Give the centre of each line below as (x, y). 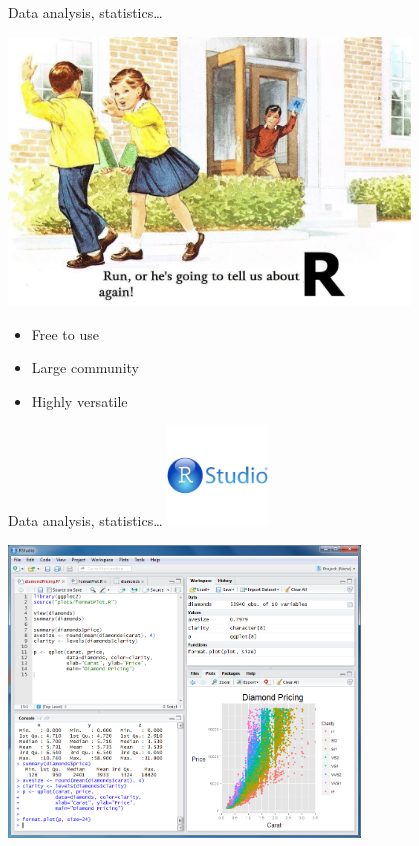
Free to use (65, 333)
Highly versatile (79, 400)
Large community (85, 367)
